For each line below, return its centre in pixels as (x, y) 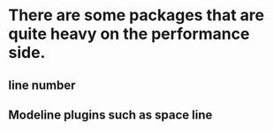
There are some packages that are (136, 15)
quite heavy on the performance (129, 34)
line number (42, 85)
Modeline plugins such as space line (110, 115)
